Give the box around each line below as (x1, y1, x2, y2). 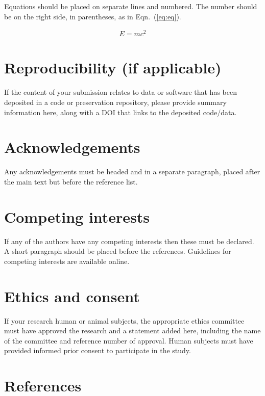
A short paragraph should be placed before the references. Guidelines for (4, 246, 231, 256)
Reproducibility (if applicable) (4, 57, 222, 78)
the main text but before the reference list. (4, 176, 138, 187)
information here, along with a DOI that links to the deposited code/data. (4, 107, 237, 117)
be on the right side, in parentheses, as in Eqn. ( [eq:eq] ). (4, 11, 181, 21)
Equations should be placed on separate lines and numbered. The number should (4, 1, 257, 11)
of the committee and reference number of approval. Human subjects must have (4, 335, 253, 346)
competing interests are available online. (4, 255, 130, 266)
